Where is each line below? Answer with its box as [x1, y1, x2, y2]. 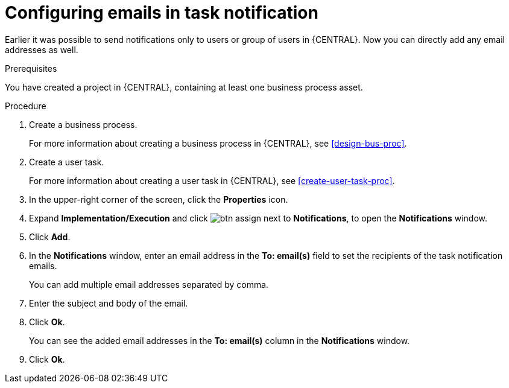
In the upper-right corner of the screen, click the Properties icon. [29, 194, 288, 205]
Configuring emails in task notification [5, 2, 318, 23]
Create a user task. [29, 156, 104, 167]
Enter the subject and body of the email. [29, 297, 188, 308]
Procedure [5, 100, 46, 111]
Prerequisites [5, 63, 57, 74]
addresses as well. [5, 44, 78, 55]
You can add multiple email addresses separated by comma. [29, 279, 269, 290]
